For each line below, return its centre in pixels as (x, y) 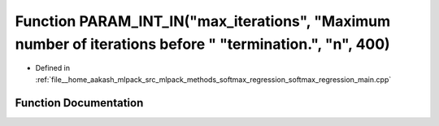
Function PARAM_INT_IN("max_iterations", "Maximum (203, 21)
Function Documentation (79, 103)
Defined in (53, 68)
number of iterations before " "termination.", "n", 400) (202, 44)
